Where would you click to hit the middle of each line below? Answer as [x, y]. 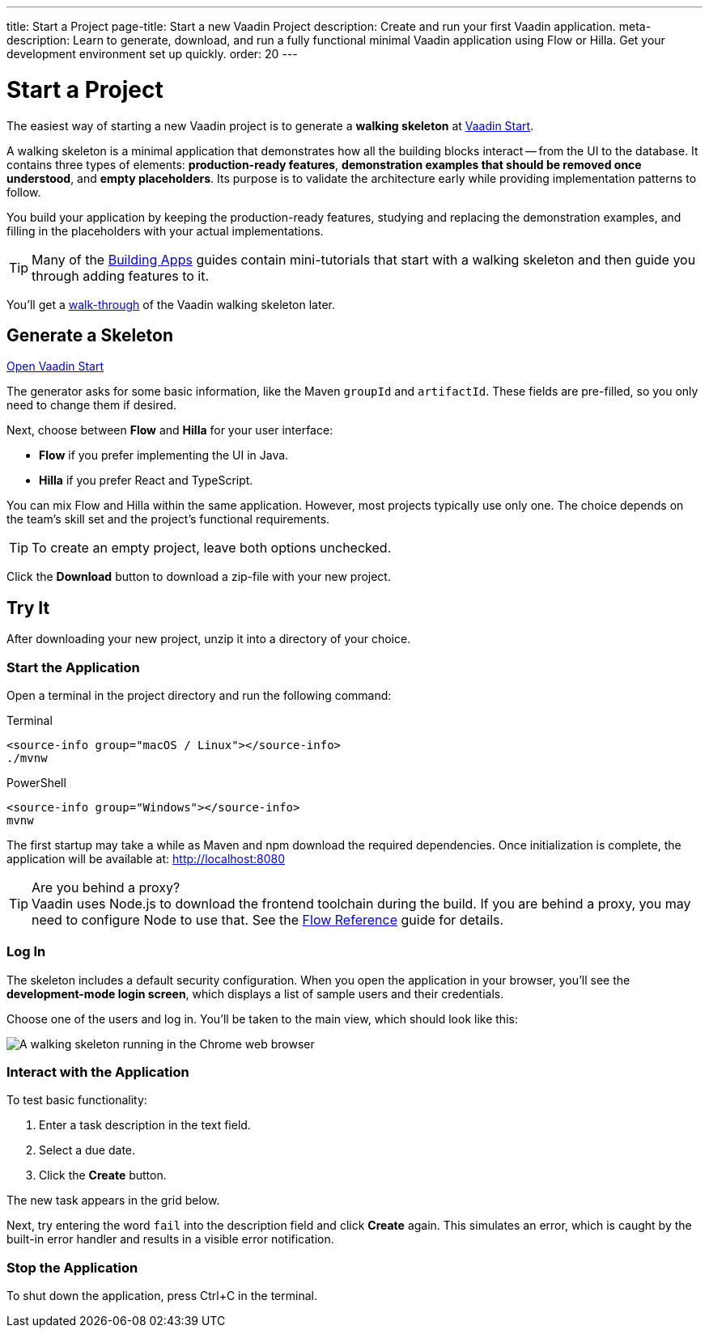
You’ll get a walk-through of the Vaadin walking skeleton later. [171, 304]
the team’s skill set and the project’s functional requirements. [168, 519]
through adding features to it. [121, 275]
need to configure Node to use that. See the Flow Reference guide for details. [268, 919]
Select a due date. [87, 1150]
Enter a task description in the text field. [145, 1125]
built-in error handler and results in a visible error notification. [170, 1239]
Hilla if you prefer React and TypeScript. [146, 481]
